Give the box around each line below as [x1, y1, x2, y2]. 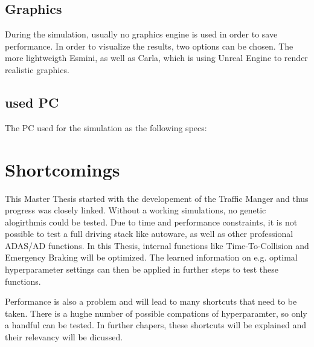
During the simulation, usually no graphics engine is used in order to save [5, 28, 278, 41]
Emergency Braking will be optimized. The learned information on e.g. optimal [5, 251, 298, 264]
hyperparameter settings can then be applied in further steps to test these [5, 263, 278, 276]
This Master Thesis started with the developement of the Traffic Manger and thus [5, 192, 309, 204]
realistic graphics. [5, 63, 69, 76]
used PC [5, 92, 59, 111]
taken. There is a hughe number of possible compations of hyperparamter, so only [5, 306, 307, 319]
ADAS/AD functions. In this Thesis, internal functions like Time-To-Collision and [5, 239, 309, 251]
